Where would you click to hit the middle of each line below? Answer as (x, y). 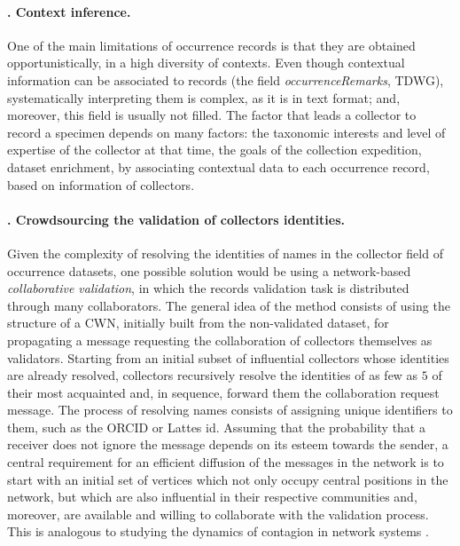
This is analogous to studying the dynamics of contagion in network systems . (218, 531)
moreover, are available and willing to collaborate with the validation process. (218, 514)
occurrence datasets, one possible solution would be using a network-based (209, 270)
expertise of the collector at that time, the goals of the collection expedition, (214, 150)
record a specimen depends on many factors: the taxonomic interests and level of (226, 132)
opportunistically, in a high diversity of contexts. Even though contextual (206, 63)
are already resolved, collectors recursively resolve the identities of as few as (213, 375)
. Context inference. (69, 11)
